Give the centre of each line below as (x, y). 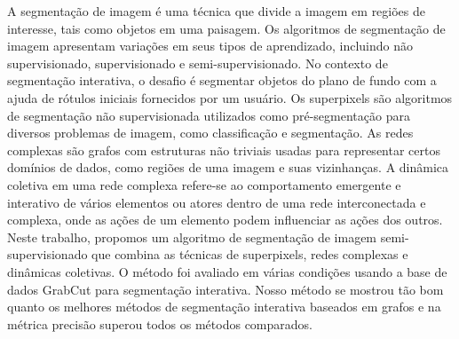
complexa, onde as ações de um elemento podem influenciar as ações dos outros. (225, 220)
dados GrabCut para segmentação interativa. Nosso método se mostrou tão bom (226, 289)
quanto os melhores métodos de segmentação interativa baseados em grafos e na (224, 307)
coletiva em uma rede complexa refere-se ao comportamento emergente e (204, 184)
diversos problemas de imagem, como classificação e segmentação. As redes (210, 133)
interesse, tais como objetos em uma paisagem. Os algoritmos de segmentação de (226, 28)
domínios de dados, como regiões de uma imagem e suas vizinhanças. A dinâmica (228, 167)
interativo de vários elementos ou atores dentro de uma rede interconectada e (217, 202)
